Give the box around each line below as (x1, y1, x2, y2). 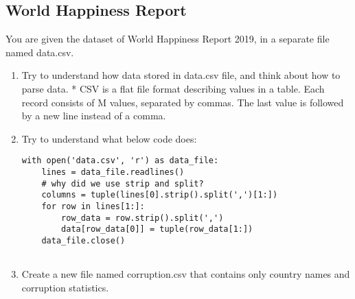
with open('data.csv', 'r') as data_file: (21, 156, 219, 166)
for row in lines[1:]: (41, 201, 145, 211)
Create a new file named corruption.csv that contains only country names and (21, 267, 350, 281)
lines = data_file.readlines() (41, 167, 185, 178)
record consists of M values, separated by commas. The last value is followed (21, 95, 344, 109)
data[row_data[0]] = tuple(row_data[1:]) (61, 224, 253, 235)
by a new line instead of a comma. (21, 108, 166, 123)
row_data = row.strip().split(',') (61, 213, 224, 223)
